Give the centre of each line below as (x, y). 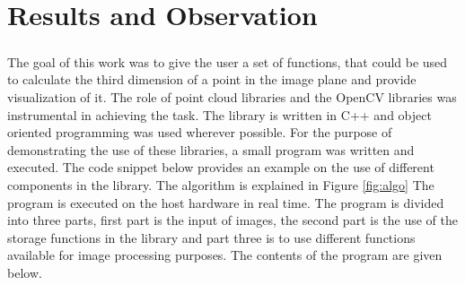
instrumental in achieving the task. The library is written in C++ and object (219, 114)
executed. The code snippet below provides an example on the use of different (221, 167)
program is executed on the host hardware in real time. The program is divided (226, 202)
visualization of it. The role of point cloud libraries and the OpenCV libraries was (232, 96)
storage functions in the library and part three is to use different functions (211, 237)
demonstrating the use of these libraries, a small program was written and (211, 149)
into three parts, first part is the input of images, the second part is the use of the (232, 220)
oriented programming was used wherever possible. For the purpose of (200, 132)
